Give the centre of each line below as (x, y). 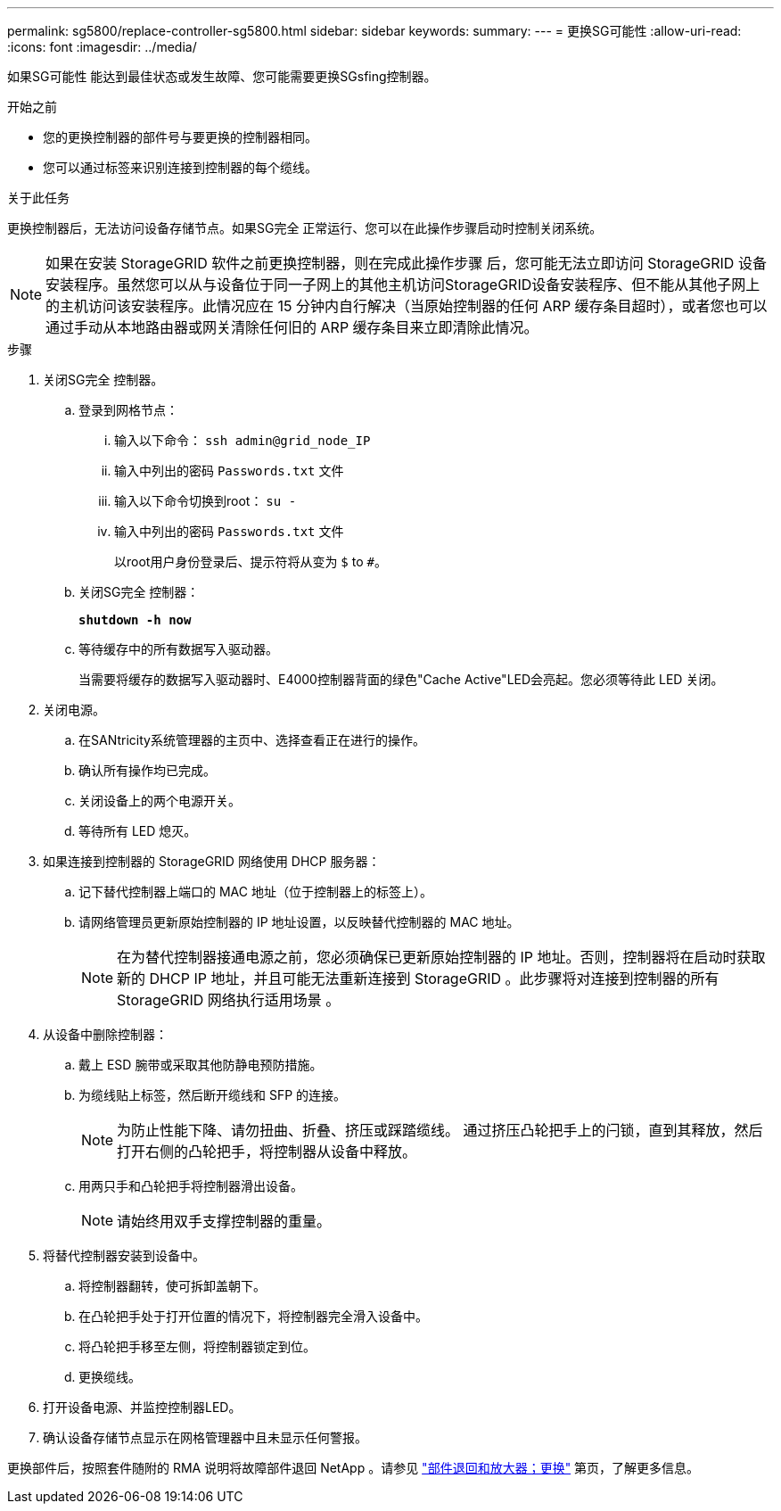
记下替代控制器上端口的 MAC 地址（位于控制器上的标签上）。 (255, 892)
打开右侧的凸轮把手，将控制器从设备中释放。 (267, 1152)
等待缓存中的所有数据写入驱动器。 (178, 649)
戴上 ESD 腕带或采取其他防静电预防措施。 (201, 1065)
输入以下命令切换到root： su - (206, 501)
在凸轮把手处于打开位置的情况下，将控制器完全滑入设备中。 (253, 1316)
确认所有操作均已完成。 (147, 770)
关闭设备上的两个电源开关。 (160, 801)
